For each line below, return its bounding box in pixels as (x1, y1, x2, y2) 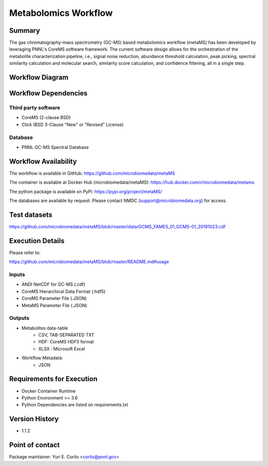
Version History (9, 415, 59, 423)
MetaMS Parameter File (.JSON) (21, 302, 87, 308)
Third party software (9, 104, 61, 111)
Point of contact (9, 441, 60, 449)
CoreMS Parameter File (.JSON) (21, 295, 87, 301)
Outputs (9, 315, 30, 322)
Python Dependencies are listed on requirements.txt (21, 402, 129, 408)
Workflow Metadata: (21, 355, 64, 361)
